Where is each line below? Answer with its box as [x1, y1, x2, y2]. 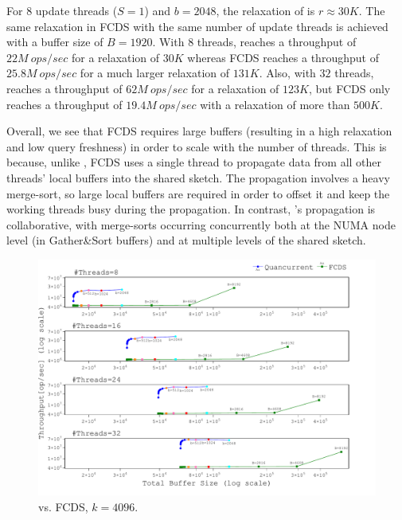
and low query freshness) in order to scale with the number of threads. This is [6, 138, 387, 154]
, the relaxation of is [216, 2, 315, 18]
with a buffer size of [6, 33, 103, 50]
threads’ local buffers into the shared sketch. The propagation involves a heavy [6, 169, 390, 186]
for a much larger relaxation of [80, 65, 230, 81]
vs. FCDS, [38, 498, 88, 514]
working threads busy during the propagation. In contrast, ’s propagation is [6, 201, 376, 217]
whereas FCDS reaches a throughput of [187, 49, 379, 65]
